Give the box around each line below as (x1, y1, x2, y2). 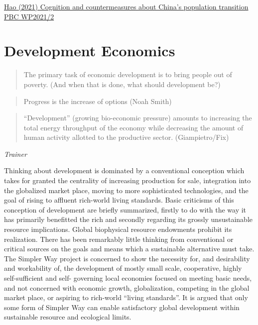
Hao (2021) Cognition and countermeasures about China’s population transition (4, 1, 249, 11)
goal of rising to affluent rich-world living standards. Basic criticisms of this (4, 195, 234, 205)
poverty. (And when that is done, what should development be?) (23, 79, 221, 89)
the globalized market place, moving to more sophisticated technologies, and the (4, 185, 249, 195)
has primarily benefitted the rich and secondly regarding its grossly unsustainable (4, 214, 253, 224)
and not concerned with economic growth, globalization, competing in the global (4, 282, 250, 293)
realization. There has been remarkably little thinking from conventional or (4, 233, 234, 244)
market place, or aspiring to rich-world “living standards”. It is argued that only (4, 292, 248, 303)
